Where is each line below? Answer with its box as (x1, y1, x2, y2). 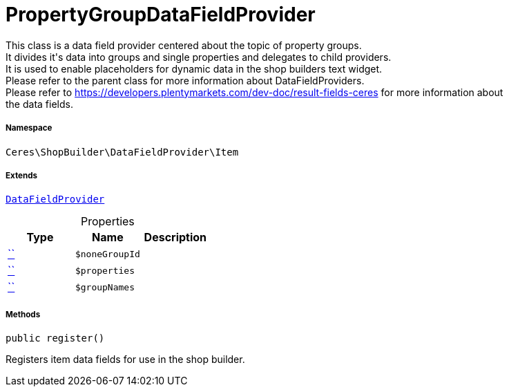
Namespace (6, 123, 52, 133)
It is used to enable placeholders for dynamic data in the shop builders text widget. (6, 62, 383, 75)
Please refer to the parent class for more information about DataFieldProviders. (6, 74, 365, 86)
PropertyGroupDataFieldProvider (6, 3, 316, 26)
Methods (6, 309, 41, 319)
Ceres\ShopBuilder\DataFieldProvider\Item (6, 146, 239, 158)
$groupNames (75, 281, 135, 292)
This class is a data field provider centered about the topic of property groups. (6, 39, 362, 51)
